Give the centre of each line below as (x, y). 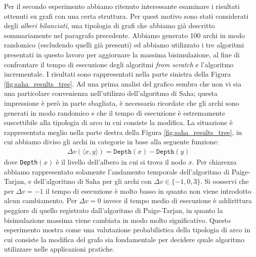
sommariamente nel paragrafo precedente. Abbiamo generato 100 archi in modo (125, 35)
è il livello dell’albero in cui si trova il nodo (121, 161)
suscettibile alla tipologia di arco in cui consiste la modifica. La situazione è (118, 122)
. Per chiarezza (214, 161)
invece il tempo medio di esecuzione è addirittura (178, 200)
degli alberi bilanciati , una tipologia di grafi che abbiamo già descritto (109, 25)
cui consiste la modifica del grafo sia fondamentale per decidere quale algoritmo (124, 239)
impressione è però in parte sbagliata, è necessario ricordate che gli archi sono (122, 103)
